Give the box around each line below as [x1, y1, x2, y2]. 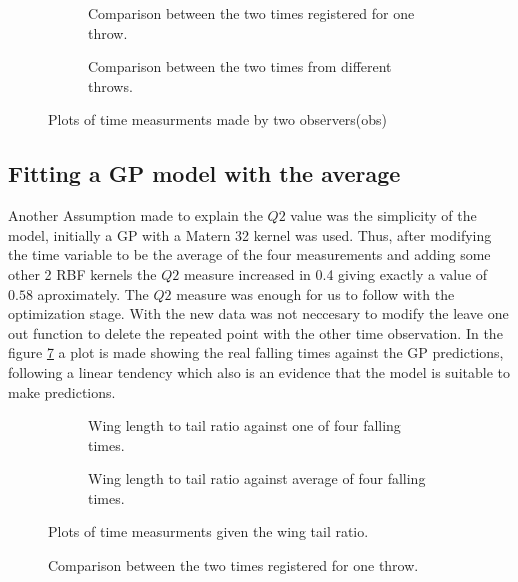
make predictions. [8, 381, 116, 402]
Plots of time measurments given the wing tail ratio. [48, 521, 369, 542]
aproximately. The [37, 283, 149, 304]
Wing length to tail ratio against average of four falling [88, 468, 426, 489]
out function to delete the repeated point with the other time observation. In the [8, 322, 503, 343]
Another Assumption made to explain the [8, 205, 263, 226]
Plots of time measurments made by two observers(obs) [48, 109, 388, 130]
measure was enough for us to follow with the [176, 283, 455, 304]
